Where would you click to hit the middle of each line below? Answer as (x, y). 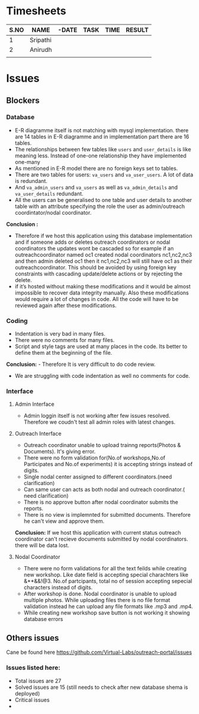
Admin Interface (35, 404)
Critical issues (32, 700)
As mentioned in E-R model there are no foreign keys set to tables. (96, 168)
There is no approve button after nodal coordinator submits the (101, 502)
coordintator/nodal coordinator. (53, 212)
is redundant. (31, 181)
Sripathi (41, 40)
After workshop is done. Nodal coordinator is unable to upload (100, 594)
